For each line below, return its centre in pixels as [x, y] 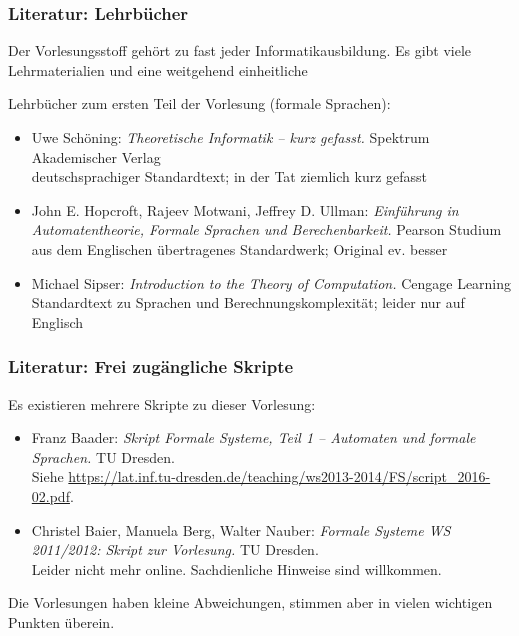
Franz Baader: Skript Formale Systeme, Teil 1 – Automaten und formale [253, 437]
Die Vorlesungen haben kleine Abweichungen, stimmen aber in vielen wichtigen [250, 602]
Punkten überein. [61, 621]
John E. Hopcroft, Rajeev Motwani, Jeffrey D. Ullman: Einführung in [245, 209]
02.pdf [50, 495]
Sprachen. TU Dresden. [103, 456]
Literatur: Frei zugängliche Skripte [151, 366]
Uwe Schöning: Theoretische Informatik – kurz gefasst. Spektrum [230, 137]
